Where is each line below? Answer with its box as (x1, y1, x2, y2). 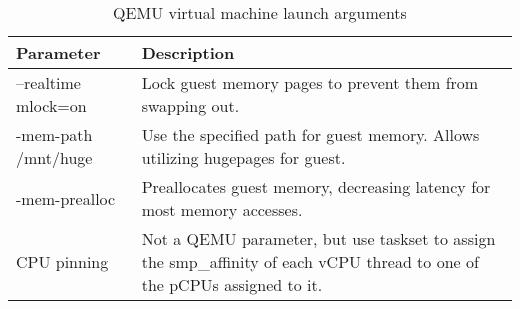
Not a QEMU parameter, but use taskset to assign (141, 227, 496, 250)
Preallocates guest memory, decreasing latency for (141, 175, 491, 198)
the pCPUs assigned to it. (141, 273, 323, 296)
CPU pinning (16, 250, 109, 273)
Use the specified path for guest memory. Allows (141, 123, 480, 146)
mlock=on (16, 94, 87, 117)
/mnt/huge (16, 146, 93, 169)
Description (141, 41, 235, 64)
